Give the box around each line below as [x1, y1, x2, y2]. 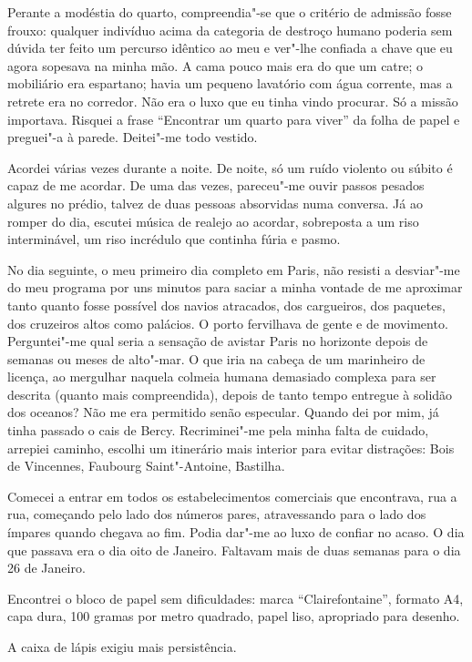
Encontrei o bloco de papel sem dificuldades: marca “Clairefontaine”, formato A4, [7, 588, 464, 607]
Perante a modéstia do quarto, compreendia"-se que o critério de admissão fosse [7, 3, 452, 21]
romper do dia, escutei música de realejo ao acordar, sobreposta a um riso [7, 211, 419, 230]
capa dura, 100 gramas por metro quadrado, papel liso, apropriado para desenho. [7, 606, 460, 626]
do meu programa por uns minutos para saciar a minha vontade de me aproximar [7, 278, 463, 297]
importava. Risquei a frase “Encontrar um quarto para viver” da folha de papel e [7, 109, 460, 128]
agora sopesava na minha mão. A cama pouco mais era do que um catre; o [7, 56, 424, 75]
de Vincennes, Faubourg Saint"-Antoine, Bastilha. [7, 456, 285, 475]
